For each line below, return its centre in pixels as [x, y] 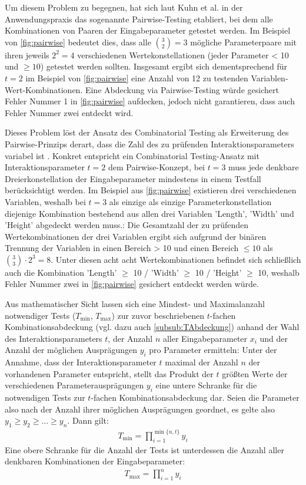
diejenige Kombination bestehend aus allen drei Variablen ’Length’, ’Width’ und [149, 213]
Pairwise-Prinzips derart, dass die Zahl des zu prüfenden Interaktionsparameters [149, 143]
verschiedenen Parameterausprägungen [74, 385]
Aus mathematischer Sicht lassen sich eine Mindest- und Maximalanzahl [135, 304]
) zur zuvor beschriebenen [158, 315]
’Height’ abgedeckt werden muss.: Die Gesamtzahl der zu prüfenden [127, 225]
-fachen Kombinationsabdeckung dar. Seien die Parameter [195, 397]
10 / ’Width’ [156, 272]
